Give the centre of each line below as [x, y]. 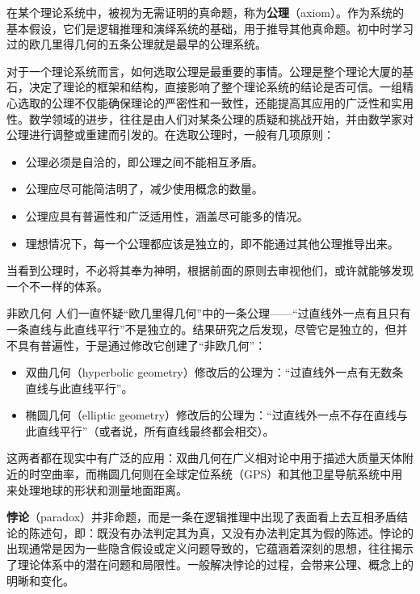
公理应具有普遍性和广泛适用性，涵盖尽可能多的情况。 [167, 215]
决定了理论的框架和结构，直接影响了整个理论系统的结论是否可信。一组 [215, 87]
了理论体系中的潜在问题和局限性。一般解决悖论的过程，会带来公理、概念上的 [210, 565]
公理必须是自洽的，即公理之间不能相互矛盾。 [144, 161]
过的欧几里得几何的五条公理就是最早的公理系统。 [136, 44]
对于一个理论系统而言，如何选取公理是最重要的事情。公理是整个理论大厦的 [204, 71]
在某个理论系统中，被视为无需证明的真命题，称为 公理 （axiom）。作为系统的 [205, 12]
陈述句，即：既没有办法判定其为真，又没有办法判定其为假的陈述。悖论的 [221, 532]
